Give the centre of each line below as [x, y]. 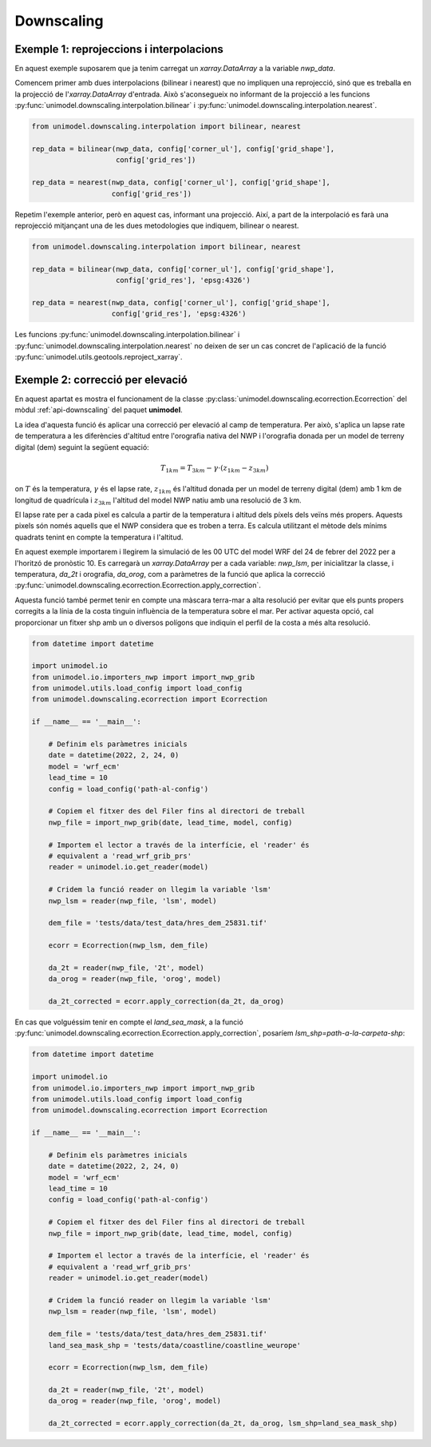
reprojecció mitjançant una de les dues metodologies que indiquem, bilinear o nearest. [157, 225]
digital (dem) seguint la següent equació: [82, 447]
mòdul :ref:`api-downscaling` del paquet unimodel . [99, 410]
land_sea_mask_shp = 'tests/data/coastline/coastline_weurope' [175, 1345]
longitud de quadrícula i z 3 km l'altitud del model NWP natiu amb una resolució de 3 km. [158, 501]
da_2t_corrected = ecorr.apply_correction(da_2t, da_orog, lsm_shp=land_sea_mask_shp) [223, 1423]
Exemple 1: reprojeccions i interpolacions [119, 49]
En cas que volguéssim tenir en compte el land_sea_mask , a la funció [129, 1022]
